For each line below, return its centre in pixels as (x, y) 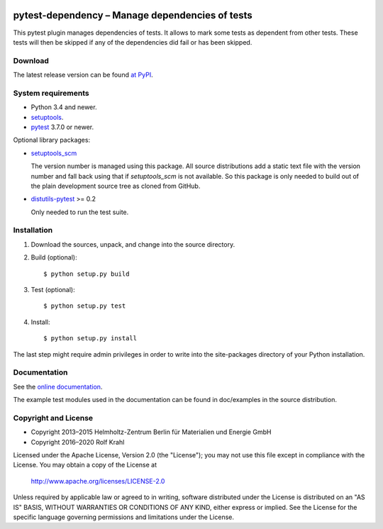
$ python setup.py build (87, 274)
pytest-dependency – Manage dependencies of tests (133, 15)
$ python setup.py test (85, 306)
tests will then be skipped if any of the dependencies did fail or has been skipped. (133, 42)
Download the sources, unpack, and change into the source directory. (133, 244)
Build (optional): (54, 257)
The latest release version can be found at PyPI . (83, 75)
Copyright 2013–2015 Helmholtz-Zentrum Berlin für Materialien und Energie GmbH (151, 432)
